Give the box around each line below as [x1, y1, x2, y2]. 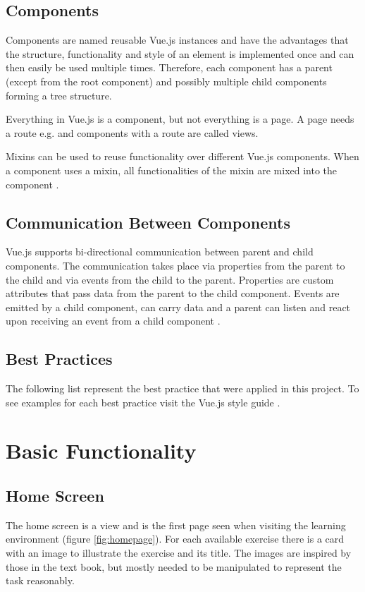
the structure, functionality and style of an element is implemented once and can [6, 46, 354, 61]
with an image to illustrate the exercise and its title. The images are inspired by [6, 545, 352, 560]
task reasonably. [6, 573, 75, 588]
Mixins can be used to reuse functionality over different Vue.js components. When [6, 149, 359, 164]
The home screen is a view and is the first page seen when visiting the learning [6, 517, 346, 532]
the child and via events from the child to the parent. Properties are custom [6, 272, 334, 286]
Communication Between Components [6, 211, 291, 233]
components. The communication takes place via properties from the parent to [6, 258, 345, 272]
